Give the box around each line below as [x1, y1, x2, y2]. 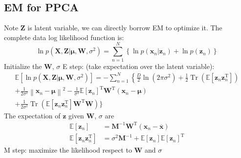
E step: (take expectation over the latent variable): [62, 61, 215, 71]
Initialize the [4, 61, 42, 71]
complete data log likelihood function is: [4, 32, 124, 42]
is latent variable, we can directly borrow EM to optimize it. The [27, 23, 222, 33]
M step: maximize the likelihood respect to [4, 145, 132, 155]
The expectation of [4, 110, 61, 120]
